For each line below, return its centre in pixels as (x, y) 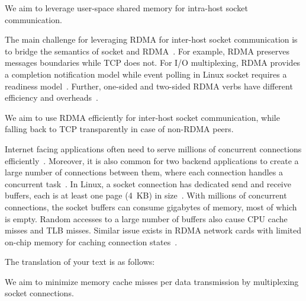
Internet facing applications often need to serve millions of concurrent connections (153, 148)
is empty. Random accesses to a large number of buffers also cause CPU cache (146, 218)
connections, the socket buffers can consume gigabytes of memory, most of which (151, 206)
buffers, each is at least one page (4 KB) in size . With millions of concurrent (146, 195)
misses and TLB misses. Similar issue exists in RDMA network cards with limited (153, 230)
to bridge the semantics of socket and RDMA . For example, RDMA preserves (147, 51)
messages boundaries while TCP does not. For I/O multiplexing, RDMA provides (153, 63)
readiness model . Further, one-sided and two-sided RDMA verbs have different (149, 86)
